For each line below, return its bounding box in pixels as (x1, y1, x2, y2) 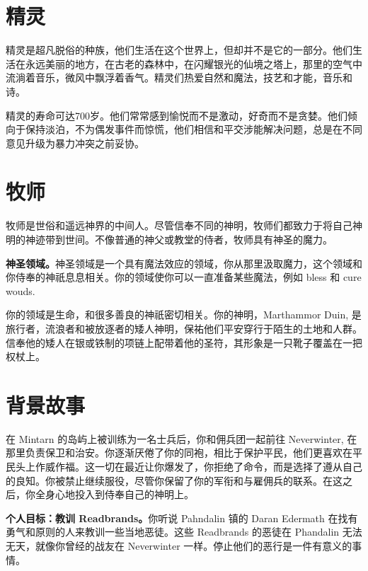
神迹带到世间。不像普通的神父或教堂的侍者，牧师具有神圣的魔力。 (25, 232, 333, 246)
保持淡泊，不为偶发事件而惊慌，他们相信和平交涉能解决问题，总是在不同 (25, 122, 362, 137)
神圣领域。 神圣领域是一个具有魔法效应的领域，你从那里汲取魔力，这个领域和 (6, 255, 362, 270)
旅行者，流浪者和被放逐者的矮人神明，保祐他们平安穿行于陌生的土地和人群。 (6, 321, 362, 335)
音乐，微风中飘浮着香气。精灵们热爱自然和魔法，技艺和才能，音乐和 (35, 70, 352, 85)
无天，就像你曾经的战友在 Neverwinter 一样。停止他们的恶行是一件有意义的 (6, 538, 352, 553)
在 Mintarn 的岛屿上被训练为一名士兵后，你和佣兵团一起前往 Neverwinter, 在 (6, 431, 357, 446)
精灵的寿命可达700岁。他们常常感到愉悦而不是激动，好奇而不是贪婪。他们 (6, 108, 347, 122)
